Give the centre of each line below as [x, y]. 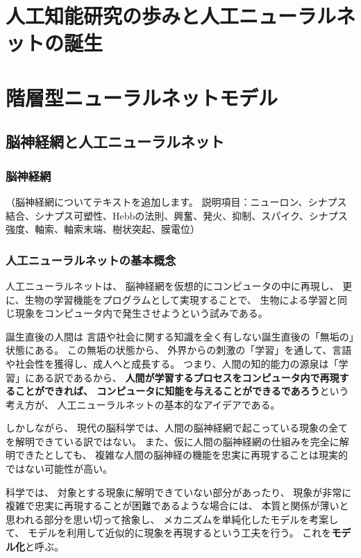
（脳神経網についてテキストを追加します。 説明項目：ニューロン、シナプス [176, 201]
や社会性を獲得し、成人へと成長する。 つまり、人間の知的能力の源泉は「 [172, 363]
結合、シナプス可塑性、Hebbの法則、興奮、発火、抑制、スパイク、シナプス [177, 215]
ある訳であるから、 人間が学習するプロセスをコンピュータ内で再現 [187, 377]
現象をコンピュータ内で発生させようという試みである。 [141, 313]
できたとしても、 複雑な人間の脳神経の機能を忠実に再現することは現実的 [182, 455]
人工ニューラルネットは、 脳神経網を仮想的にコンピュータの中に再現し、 [173, 285]
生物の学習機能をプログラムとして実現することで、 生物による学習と [181, 299]
